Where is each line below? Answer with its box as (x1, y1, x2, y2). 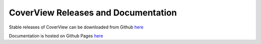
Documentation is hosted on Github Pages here (9, 33, 103, 39)
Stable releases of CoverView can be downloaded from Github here (9, 24, 144, 30)
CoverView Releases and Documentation (9, 7, 177, 18)
